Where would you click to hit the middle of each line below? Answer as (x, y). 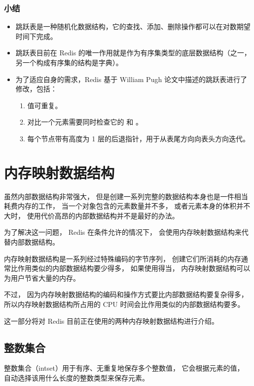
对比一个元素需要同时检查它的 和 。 (85, 122)
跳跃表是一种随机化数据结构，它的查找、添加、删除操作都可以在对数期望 (133, 26)
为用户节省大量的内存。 (42, 278)
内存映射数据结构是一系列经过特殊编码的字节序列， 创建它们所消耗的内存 (123, 258)
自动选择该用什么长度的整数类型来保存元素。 (76, 378)
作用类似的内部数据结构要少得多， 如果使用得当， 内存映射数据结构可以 (134, 268)
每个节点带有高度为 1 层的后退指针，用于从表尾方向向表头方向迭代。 (138, 138)
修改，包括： (36, 89)
